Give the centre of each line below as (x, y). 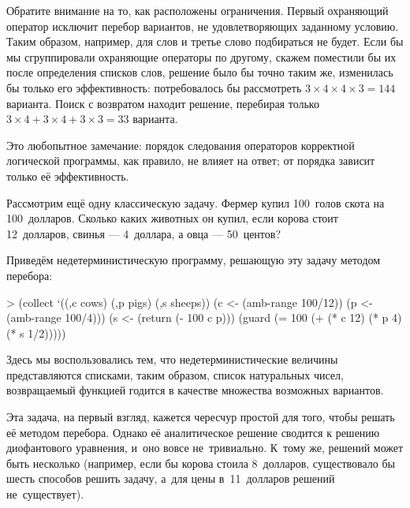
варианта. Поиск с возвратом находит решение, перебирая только (163, 103)
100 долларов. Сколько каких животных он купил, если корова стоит (172, 218)
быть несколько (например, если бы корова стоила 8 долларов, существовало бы (201, 463)
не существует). (45, 494)
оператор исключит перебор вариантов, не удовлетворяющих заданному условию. (203, 26)
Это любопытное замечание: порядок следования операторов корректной (181, 145)
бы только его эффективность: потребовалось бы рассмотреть (154, 87)
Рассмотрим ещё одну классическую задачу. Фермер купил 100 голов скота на (196, 202)
